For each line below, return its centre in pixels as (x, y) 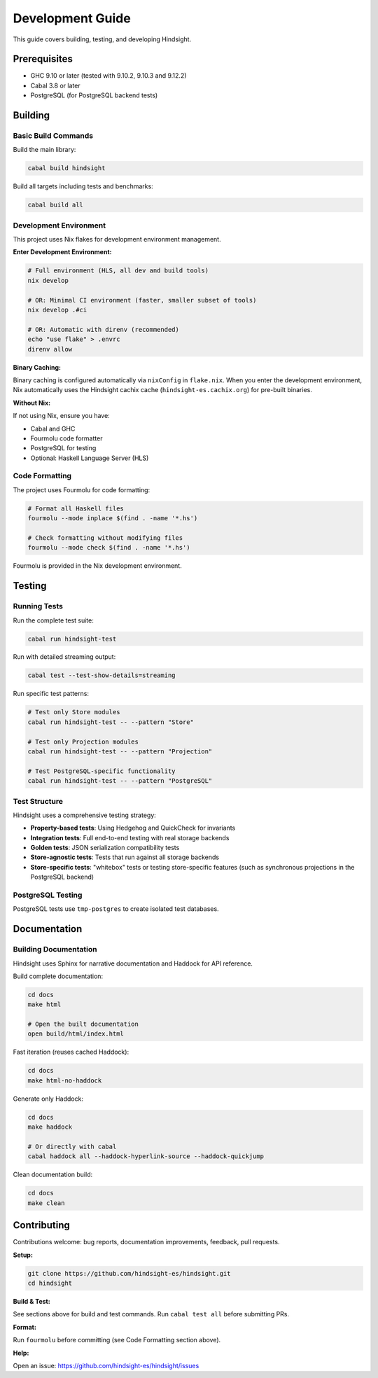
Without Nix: (32, 403)
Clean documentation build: (53, 1175)
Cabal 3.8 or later (55, 85)
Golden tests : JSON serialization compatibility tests (105, 848)
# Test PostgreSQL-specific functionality (101, 771)
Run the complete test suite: (53, 620)
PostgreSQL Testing (48, 895)
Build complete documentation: (58, 976)
